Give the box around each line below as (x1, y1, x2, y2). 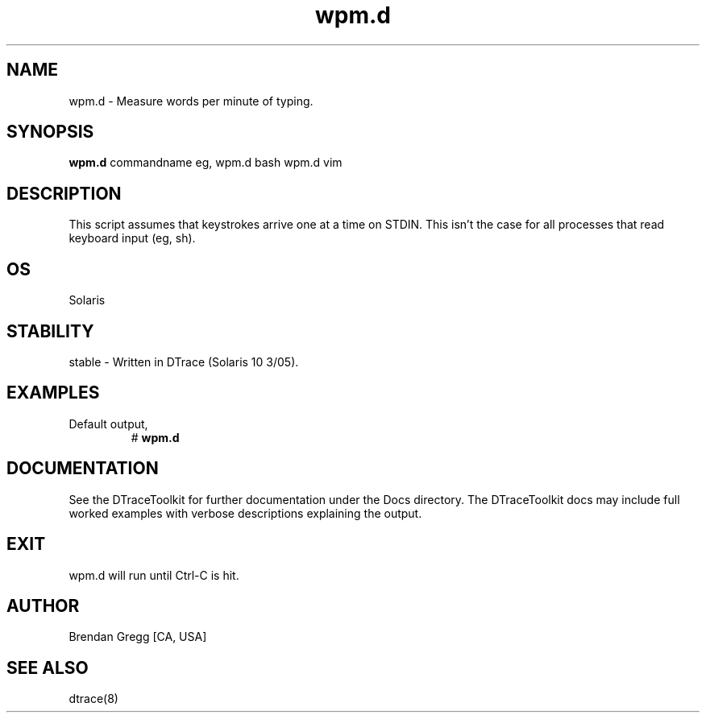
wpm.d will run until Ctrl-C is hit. (69, 568, 239, 582)
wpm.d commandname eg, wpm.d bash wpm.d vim (69, 155, 343, 170)
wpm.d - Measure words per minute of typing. (69, 93, 314, 108)
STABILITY (6, 320, 94, 341)
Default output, (69, 416, 148, 431)
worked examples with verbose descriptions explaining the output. (69, 506, 422, 520)
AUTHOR (6, 595, 80, 616)
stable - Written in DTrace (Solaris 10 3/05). (69, 354, 299, 369)
